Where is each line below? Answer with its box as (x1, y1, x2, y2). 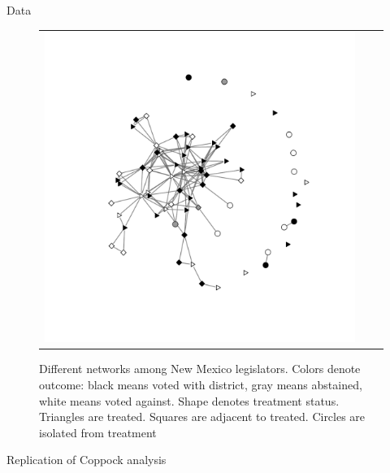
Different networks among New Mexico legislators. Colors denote (39, 360, 361, 377)
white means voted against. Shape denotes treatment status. (39, 392, 340, 409)
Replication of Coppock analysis (6, 451, 167, 468)
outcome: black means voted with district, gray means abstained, (39, 376, 362, 393)
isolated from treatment (39, 423, 157, 440)
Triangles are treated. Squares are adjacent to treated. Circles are (39, 408, 366, 425)
